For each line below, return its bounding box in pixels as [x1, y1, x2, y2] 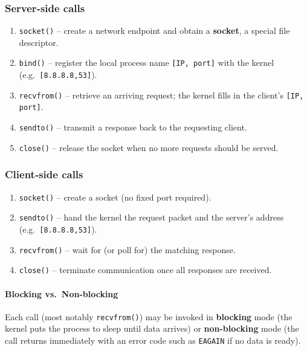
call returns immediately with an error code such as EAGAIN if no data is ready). [5, 333, 301, 346]
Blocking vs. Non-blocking [5, 287, 118, 300]
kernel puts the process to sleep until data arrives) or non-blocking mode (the [5, 322, 299, 335]
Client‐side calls [5, 167, 83, 182]
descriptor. [19, 36, 59, 48]
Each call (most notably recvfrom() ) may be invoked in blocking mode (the [5, 310, 292, 323]
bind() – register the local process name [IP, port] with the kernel [19, 56, 274, 69]
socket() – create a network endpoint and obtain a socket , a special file [19, 24, 290, 37]
